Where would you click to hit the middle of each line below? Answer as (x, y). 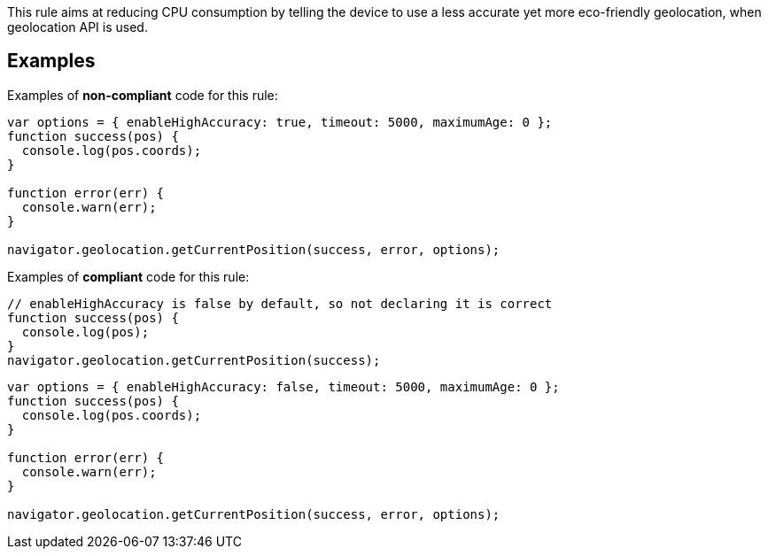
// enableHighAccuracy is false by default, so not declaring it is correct (280, 303)
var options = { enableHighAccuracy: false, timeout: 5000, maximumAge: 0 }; (283, 386)
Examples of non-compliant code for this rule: (143, 95)
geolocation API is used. (78, 27)
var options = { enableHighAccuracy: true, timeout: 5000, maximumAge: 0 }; (280, 122)
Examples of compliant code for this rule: (128, 276)
